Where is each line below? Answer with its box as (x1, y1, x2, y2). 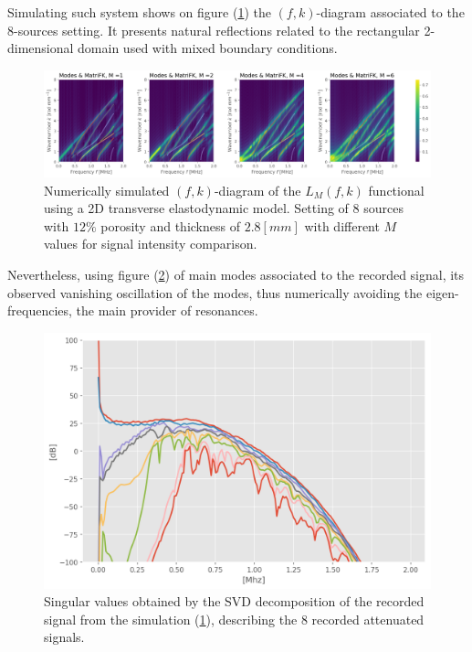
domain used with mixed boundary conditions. (78, 38, 338, 58)
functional (368, 180, 425, 199)
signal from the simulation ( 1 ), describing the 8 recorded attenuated (44, 609, 425, 628)
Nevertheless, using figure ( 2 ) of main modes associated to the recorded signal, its (7, 264, 465, 283)
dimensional (7, 38, 74, 58)
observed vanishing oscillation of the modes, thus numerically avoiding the (7, 283, 423, 302)
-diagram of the (214, 180, 301, 199)
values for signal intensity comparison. (44, 234, 257, 253)
